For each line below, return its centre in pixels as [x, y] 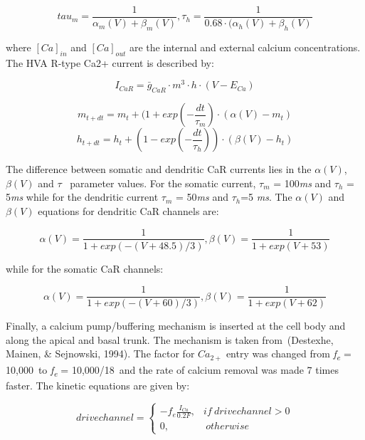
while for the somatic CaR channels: [85, 268]
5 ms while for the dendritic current [82, 197]
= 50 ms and [202, 197]
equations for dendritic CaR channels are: [128, 210]
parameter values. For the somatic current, [163, 183]
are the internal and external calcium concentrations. [245, 47]
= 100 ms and [302, 183]
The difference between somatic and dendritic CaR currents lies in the [159, 169]
